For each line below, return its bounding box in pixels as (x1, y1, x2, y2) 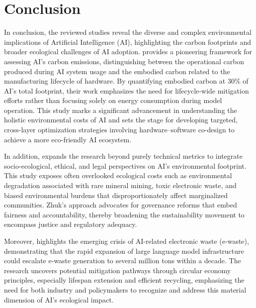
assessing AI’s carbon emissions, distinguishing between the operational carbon (4, 56, 245, 66)
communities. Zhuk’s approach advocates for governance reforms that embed (4, 200, 237, 210)
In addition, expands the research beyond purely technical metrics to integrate (4, 151, 243, 161)
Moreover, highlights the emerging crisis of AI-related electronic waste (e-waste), (4, 236, 249, 246)
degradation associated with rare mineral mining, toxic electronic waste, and (4, 180, 237, 191)
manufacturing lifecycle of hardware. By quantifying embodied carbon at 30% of (4, 76, 249, 86)
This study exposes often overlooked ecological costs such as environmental (4, 170, 232, 181)
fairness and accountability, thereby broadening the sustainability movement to (4, 209, 245, 219)
